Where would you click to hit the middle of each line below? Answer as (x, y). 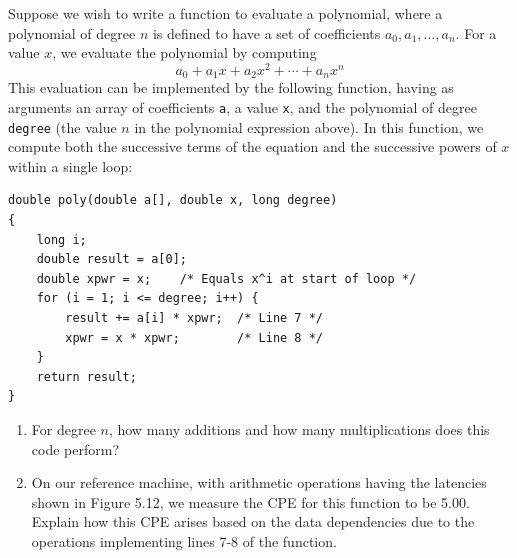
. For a (476, 32)
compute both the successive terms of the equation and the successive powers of (252, 146)
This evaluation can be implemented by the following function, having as (231, 87)
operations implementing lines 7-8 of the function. (184, 540)
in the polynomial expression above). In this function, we (309, 126)
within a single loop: (70, 165)
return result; (86, 376)
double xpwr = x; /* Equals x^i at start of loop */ (226, 278)
